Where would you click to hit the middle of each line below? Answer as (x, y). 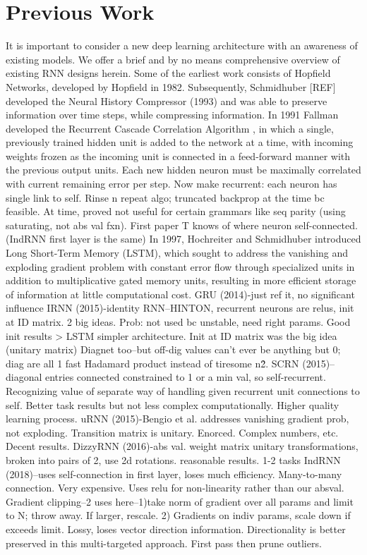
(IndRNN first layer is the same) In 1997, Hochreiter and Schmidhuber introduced (183, 239)
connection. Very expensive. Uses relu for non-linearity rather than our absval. (175, 488)
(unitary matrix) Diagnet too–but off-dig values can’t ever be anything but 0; (173, 349)
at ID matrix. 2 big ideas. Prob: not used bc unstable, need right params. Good (178, 322)
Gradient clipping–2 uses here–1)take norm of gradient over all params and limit (180, 501)
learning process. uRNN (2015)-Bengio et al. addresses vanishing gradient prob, (178, 419)
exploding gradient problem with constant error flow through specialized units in (180, 266)
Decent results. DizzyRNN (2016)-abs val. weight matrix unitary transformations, (182, 446)
